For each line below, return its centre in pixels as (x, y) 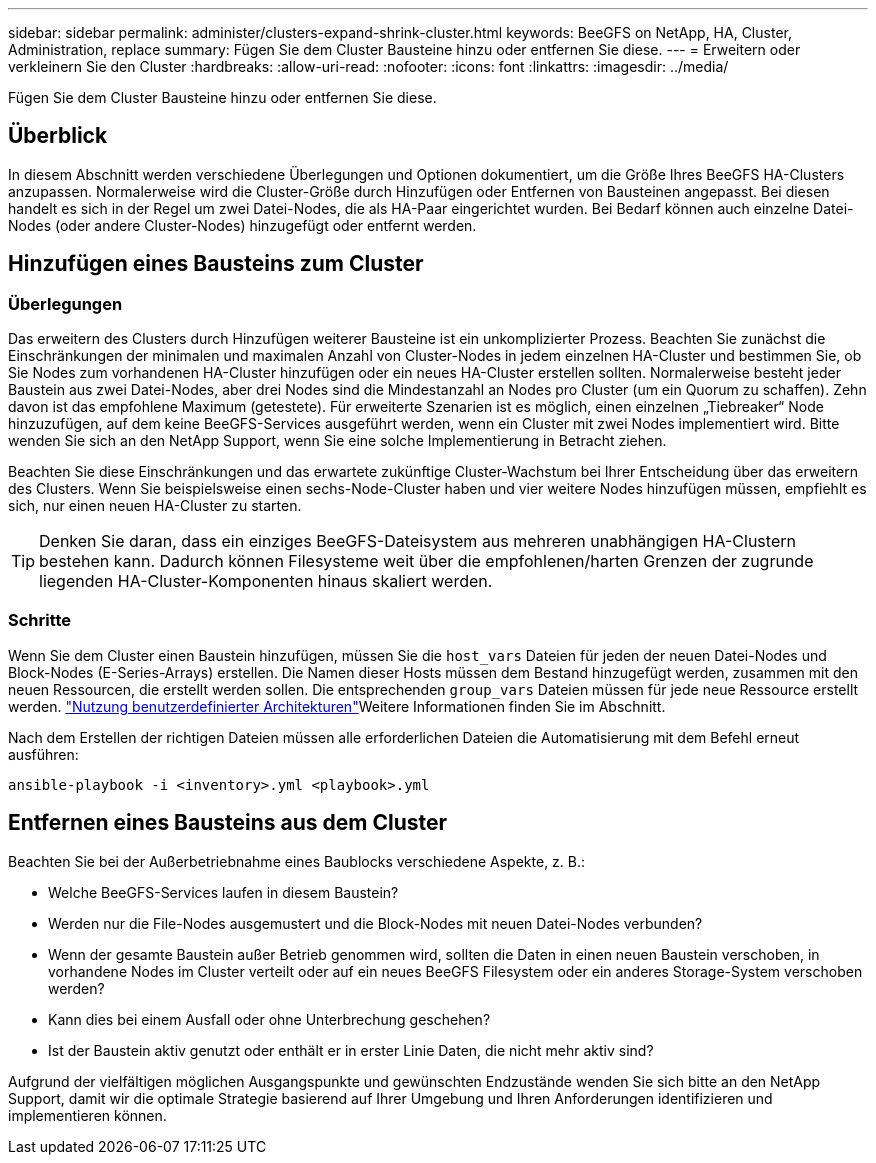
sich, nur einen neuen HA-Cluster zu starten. (155, 506)
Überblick (58, 136)
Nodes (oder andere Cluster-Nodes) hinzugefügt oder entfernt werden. (242, 225)
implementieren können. (87, 1115)
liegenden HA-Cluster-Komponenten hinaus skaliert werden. (266, 581)
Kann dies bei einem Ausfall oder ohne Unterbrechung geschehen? (269, 1019)
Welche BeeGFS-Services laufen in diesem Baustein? (223, 892)
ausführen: (43, 754)
